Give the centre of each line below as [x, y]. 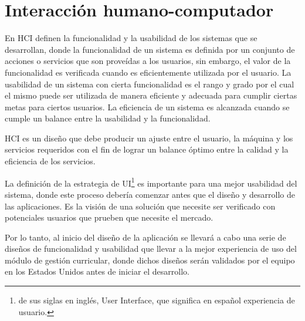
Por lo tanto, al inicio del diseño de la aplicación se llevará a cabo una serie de [145, 237]
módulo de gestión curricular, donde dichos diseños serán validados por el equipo [150, 260]
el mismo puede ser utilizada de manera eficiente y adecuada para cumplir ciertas [151, 95]
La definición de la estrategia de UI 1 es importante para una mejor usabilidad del [151, 182]
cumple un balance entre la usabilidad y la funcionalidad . [108, 118]
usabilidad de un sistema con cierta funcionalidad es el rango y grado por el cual [150, 84]
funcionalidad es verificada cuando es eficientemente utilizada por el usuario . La [148, 72]
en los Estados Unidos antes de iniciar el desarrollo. [97, 271]
